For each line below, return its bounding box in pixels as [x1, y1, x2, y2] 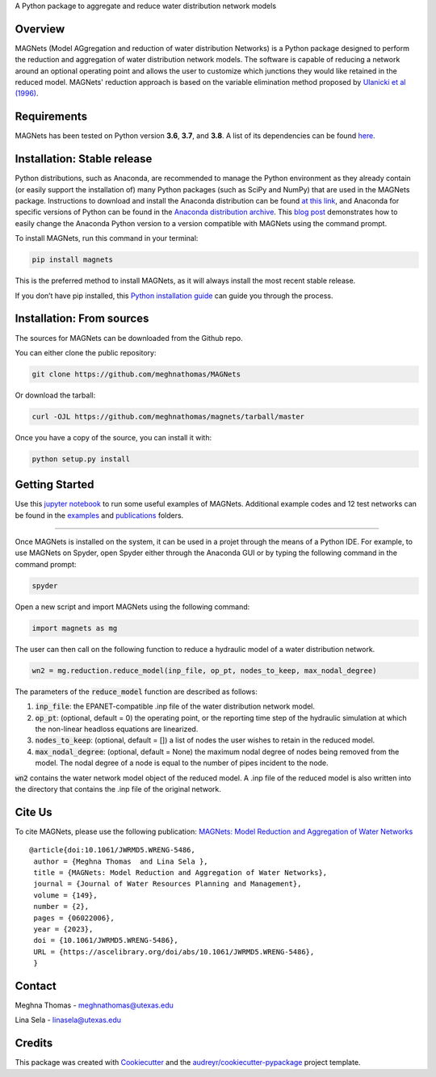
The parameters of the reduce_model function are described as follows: [15, 687, 258, 696]
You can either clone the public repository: [15, 347, 157, 357]
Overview [15, 22, 65, 36]
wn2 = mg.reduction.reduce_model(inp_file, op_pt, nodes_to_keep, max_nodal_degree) [31, 666, 377, 675]
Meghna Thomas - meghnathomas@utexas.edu [15, 1000, 174, 1010]
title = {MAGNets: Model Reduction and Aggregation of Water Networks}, [33, 868, 328, 877]
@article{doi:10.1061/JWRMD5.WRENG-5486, [29, 845, 195, 855]
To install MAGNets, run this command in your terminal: [15, 233, 199, 243]
